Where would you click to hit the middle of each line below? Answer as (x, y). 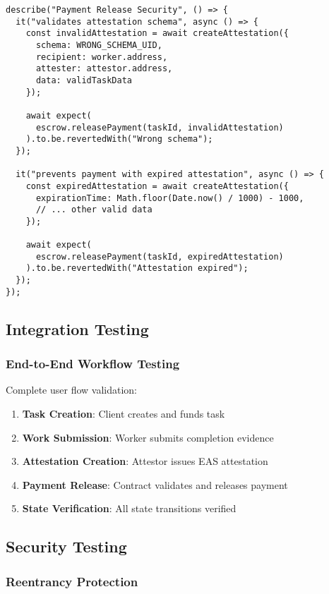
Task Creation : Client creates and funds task (124, 413)
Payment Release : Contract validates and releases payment (155, 484)
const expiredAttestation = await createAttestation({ (157, 186)
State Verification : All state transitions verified (129, 508)
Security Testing (66, 546)
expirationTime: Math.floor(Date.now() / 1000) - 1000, (170, 198)
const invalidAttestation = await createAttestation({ (157, 34)
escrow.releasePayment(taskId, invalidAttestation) (160, 127)
